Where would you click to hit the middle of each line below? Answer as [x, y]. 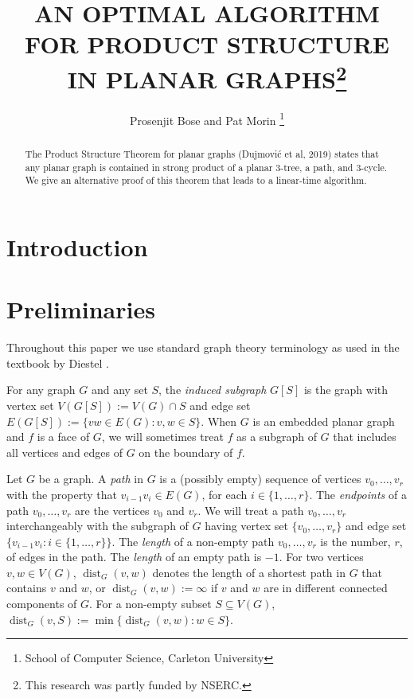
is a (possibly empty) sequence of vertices [260, 479]
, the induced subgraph [213, 390]
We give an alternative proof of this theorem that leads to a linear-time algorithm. [196, 180]
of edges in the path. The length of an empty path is [134, 557]
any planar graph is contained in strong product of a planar [149, 167]
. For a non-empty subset [150, 604]
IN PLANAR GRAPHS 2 [207, 77]
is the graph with [346, 390]
